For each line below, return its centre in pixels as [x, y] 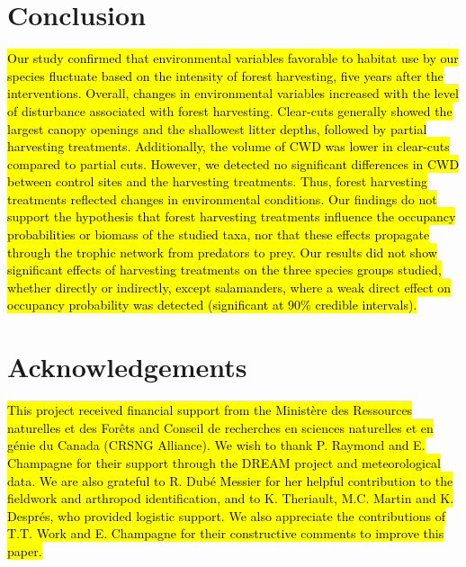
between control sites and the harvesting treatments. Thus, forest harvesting [217, 181]
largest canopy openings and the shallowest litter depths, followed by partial [217, 128]
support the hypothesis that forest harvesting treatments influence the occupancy [232, 216]
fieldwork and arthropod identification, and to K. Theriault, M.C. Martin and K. [231, 498]
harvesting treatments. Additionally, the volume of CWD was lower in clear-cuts [229, 146]
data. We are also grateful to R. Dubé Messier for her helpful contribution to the [230, 480]
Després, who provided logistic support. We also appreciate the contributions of [226, 515]
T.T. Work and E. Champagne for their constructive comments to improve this [226, 533]
